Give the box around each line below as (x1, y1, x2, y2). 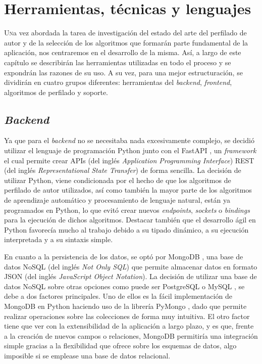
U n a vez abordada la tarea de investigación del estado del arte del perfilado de (4, 27, 247, 38)
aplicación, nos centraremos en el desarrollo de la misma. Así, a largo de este (4, 47, 241, 58)
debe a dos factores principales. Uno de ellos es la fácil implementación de (4, 291, 232, 301)
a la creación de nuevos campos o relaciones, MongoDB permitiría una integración (4, 330, 258, 341)
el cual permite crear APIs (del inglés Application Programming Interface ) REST (4, 155, 254, 165)
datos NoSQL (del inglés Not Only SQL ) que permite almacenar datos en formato (4, 261, 257, 271)
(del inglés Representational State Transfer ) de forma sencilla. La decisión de (4, 165, 241, 175)
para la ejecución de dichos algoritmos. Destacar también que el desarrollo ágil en (4, 214, 256, 225)
